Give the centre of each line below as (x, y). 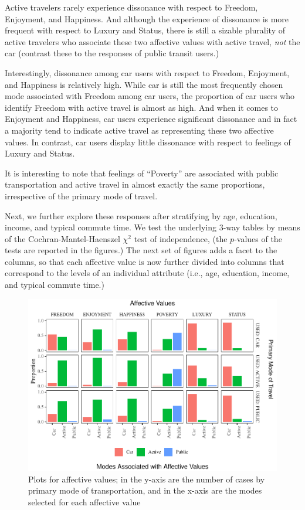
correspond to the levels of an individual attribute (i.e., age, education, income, (147, 273)
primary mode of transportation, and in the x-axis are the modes (145, 490)
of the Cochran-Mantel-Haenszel (62, 238)
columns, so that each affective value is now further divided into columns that (145, 261)
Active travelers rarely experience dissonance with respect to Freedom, (131, 7)
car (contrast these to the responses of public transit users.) (112, 53)
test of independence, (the (181, 238)
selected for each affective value (84, 501)
